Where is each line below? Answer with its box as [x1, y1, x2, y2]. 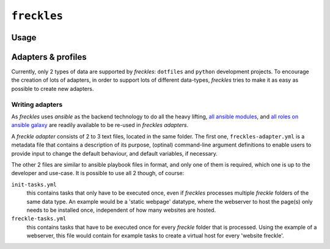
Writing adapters [11, 100, 63, 109]
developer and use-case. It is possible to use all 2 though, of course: [11, 170, 185, 177]
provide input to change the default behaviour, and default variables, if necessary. [11, 150, 218, 157]
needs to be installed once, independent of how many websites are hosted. [26, 206, 216, 214]
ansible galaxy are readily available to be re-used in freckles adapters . [11, 121, 189, 129]
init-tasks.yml [11, 181, 57, 188]
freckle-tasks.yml [11, 215, 67, 222]
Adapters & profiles [11, 52, 87, 62]
